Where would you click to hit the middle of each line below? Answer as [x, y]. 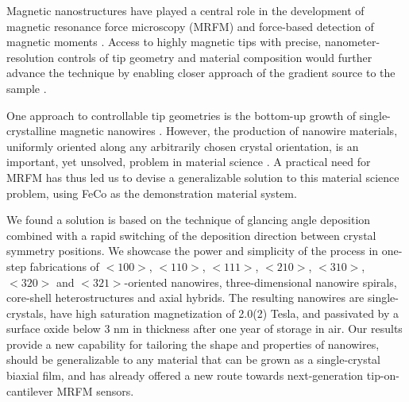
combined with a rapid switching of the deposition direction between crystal [191, 235]
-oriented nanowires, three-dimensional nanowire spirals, [260, 282]
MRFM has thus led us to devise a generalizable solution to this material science [203, 177]
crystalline [31, 131]
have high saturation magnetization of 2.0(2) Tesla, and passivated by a [225, 313]
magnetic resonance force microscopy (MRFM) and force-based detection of [190, 26]
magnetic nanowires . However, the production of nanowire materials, [229, 131]
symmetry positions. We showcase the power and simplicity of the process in [193, 251]
